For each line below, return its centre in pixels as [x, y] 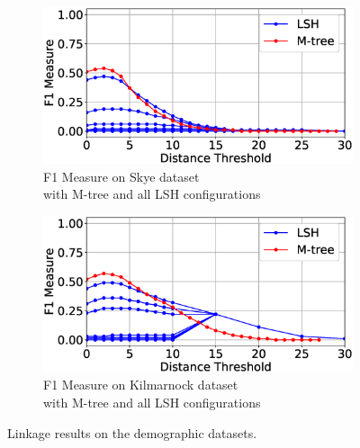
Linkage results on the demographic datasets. [132, 432]
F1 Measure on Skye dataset [121, 176]
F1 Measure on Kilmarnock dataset [141, 385]
